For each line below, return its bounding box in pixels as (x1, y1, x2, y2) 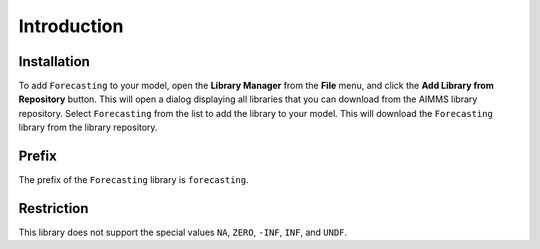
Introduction (18, 15, 124, 37)
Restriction (18, 200, 89, 217)
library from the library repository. (18, 121, 158, 134)
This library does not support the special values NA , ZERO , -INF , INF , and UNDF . (18, 226, 348, 239)
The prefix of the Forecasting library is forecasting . (18, 174, 249, 186)
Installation (18, 53, 90, 70)
